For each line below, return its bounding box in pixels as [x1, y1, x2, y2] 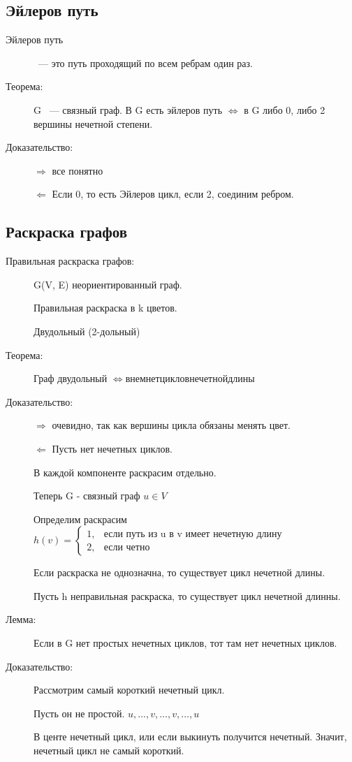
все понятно [52, 163, 103, 177]
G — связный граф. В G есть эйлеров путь [34, 102, 223, 117]
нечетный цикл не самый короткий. [34, 743, 184, 758]
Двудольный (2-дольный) [34, 323, 140, 338]
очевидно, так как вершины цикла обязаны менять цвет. [52, 418, 291, 432]
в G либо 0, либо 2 [244, 102, 325, 117]
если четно [103, 542, 150, 552]
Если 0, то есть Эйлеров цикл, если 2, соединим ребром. [52, 186, 294, 201]
